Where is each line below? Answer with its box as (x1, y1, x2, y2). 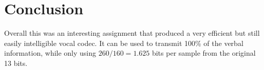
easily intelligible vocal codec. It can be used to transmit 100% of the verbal (4, 37, 243, 48)
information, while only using (4, 48, 97, 58)
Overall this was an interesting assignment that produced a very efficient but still (4, 28, 260, 38)
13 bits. (4, 57, 28, 68)
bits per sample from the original (152, 48, 256, 58)
